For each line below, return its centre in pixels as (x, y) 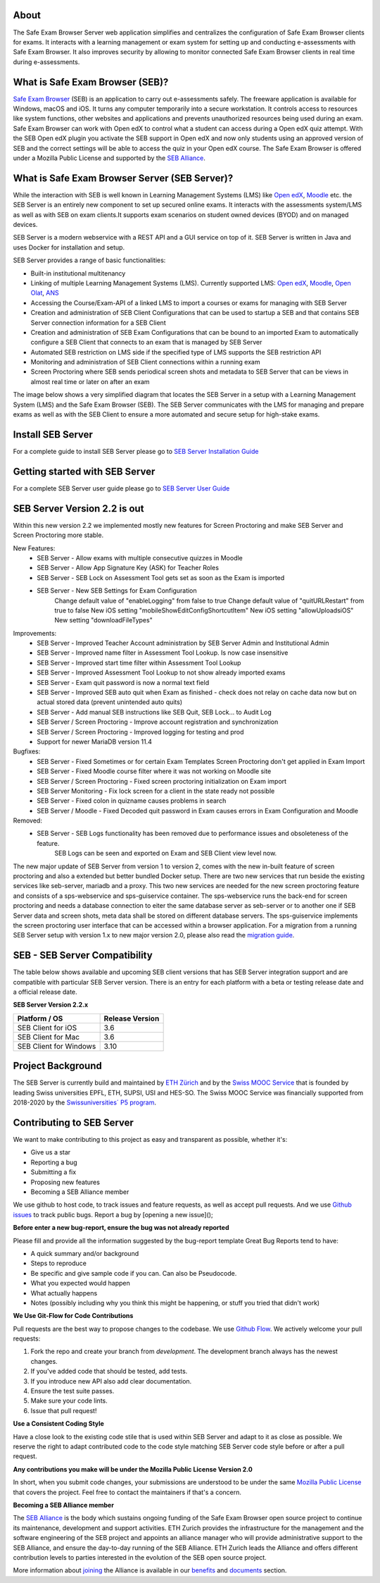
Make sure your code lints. (69, 1401)
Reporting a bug (54, 1162)
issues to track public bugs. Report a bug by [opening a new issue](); (113, 1214)
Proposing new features (65, 1182)
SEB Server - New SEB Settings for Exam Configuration (117, 591)
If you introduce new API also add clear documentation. (111, 1381)
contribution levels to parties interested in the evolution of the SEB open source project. (140, 1557)
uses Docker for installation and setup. (69, 247)
